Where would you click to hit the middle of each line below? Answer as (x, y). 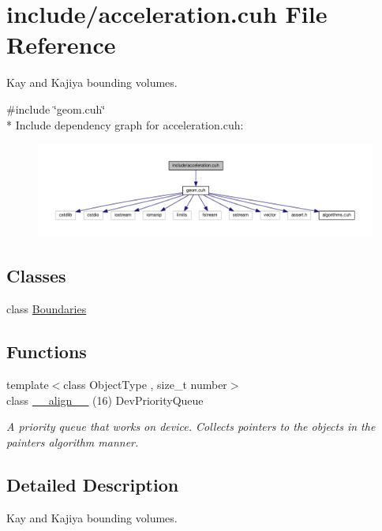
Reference (61, 45)
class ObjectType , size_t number (145, 384)
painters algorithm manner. (73, 441)
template (28, 384)
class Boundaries (47, 309)
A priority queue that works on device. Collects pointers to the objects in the (191, 426)
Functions (47, 352)
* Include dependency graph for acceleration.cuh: (125, 124)
